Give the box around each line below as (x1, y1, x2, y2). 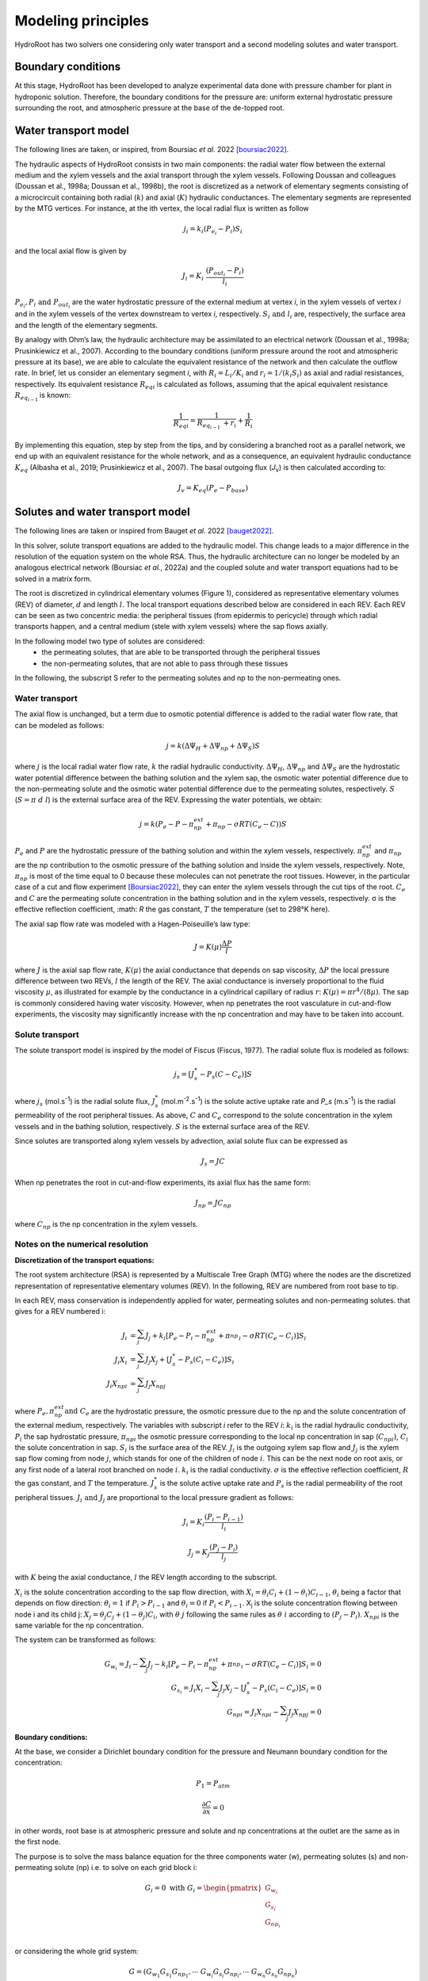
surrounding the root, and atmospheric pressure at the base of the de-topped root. (14, 103, 285, 113)
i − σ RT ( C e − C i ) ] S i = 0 (240, 1659, 322, 1670)
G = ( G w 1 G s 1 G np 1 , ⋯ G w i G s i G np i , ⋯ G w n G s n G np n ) (128, 1967, 297, 1979)
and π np (373, 845, 402, 857)
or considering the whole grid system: (14, 1946, 139, 1956)
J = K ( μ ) (193, 942, 222, 951)
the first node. (14, 1837, 61, 1846)
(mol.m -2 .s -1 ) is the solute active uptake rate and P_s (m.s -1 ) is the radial (160, 1094, 396, 1105)
